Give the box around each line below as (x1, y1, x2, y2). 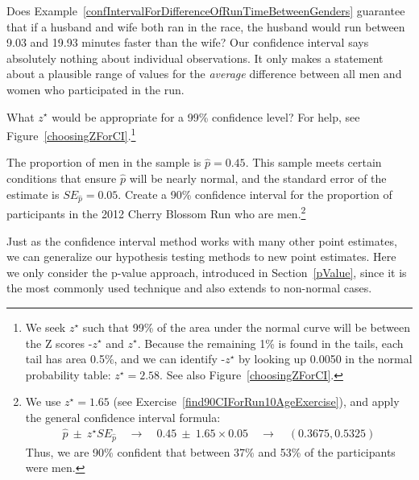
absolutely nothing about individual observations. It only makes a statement (6, 49, 384, 66)
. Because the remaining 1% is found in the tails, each (137, 334, 404, 351)
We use (25, 393, 61, 410)
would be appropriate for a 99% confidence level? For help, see (52, 108, 360, 125)
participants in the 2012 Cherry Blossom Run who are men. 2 (6, 203, 306, 221)
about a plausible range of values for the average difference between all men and (6, 65, 402, 82)
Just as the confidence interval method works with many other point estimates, (6, 232, 397, 249)
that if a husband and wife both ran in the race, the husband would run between (6, 18, 405, 35)
